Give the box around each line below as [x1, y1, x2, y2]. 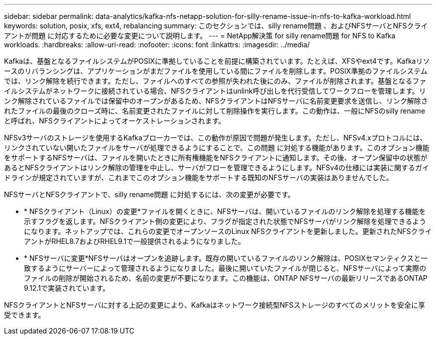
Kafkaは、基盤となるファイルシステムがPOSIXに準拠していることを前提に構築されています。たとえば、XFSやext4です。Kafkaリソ [4, 57, 430, 65]
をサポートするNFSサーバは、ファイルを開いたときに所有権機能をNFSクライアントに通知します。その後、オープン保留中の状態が [4, 153, 428, 162]
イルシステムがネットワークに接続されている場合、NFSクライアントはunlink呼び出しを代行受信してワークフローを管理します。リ [4, 87, 426, 95]
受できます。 [4, 311, 45, 319]
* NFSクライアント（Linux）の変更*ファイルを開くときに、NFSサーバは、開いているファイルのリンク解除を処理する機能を [24, 207, 426, 216]
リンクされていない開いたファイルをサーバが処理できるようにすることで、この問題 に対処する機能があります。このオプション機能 [4, 143, 430, 152]
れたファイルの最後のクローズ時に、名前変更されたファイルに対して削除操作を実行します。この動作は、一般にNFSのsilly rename [4, 107, 426, 115]
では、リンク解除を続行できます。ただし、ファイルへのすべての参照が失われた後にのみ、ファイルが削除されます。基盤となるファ [4, 77, 427, 85]
